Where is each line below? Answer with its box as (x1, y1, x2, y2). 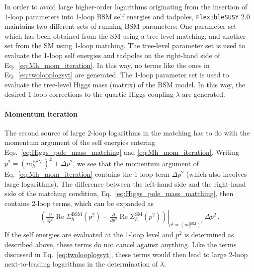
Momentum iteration (4, 108, 78, 119)
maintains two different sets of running (4, 21, 122, 31)
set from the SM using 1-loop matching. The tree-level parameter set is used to (4, 40, 246, 51)
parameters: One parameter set (142, 21, 237, 31)
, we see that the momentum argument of (73, 158, 199, 168)
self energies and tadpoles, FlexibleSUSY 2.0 (114, 11, 250, 21)
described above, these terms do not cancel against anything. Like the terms (4, 239, 237, 249)
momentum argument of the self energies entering (4, 137, 156, 147)
